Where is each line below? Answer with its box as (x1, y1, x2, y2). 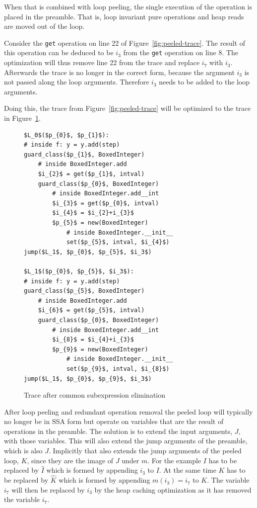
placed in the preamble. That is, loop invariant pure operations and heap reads (4, 11, 244, 21)
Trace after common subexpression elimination (24, 390, 166, 400)
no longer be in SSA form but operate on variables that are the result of (4, 416, 224, 426)
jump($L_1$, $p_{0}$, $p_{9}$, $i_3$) (24, 375, 152, 382)
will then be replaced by (11, 484, 85, 495)
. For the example (147, 455, 201, 465)
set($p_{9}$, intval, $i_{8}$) (66, 365, 170, 372)
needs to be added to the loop (159, 77, 250, 87)
